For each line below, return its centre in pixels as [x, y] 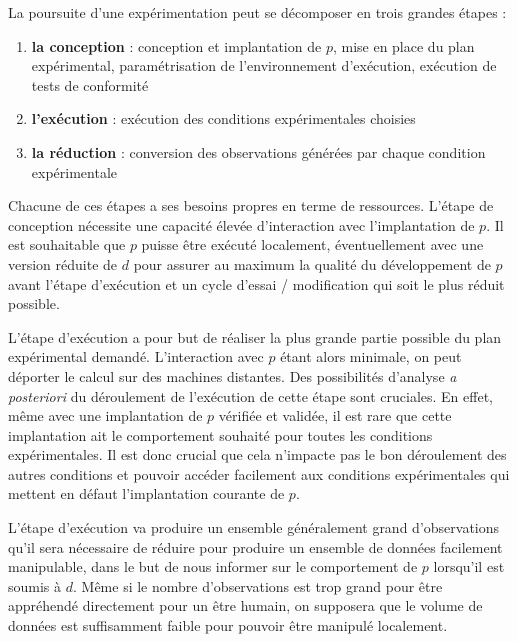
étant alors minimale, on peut [371, 356]
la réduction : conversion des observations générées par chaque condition [258, 151]
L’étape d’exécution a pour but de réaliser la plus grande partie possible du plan [255, 336]
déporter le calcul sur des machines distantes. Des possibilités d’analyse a [232, 375]
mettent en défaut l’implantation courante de [146, 493]
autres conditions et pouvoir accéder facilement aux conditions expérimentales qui [259, 473]
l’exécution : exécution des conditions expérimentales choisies [223, 118]
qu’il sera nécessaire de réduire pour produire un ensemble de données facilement [255, 546]
